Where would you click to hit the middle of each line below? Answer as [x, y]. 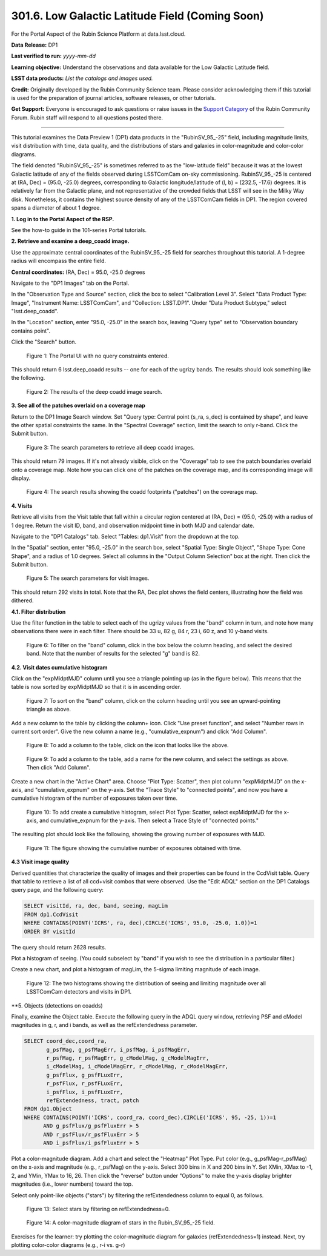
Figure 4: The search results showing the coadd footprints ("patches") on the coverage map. [142, 492]
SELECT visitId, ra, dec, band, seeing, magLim [96, 906]
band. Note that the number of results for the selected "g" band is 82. [113, 654]
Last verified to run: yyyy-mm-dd [54, 56]
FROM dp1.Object [48, 1109]
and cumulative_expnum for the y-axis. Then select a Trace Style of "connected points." [149, 820]
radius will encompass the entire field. [58, 261]
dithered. [22, 600]
